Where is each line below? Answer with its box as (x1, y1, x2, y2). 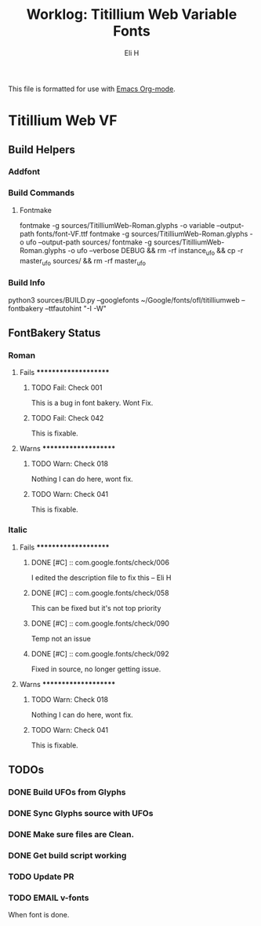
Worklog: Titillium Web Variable (26, 6, 237, 24)
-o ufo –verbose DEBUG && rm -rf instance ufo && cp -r (67, 245, 244, 257)
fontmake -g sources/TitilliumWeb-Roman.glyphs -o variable (19, 220, 216, 230)
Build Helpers (8, 143, 76, 156)
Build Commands (8, 187, 75, 198)
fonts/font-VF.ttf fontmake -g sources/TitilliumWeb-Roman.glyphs (36, 229, 248, 238)
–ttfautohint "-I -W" (45, 303, 107, 313)
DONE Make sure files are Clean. (8, 829, 135, 840)
